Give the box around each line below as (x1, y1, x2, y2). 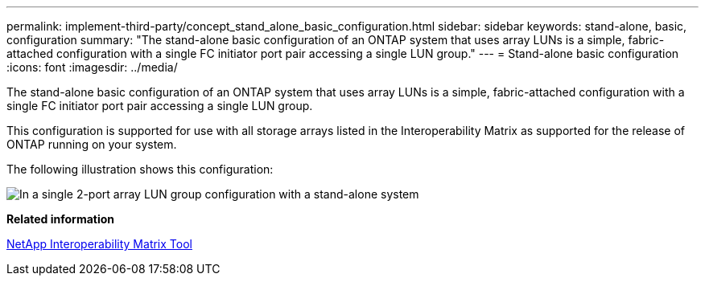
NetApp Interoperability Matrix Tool (6, 237, 192, 251)
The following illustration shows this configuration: (6, 162, 274, 176)
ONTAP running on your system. (6, 137, 177, 151)
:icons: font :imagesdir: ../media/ (6, 60, 178, 74)
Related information (6, 212, 115, 226)
